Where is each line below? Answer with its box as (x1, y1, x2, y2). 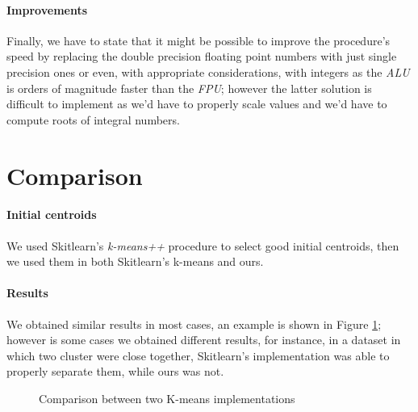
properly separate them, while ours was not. (6, 363, 224, 380)
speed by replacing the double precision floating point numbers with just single (6, 48, 397, 65)
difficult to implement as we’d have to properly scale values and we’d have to (6, 95, 387, 112)
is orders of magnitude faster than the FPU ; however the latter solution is (6, 79, 372, 96)
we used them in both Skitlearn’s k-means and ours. (6, 253, 264, 270)
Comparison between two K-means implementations (39, 389, 295, 406)
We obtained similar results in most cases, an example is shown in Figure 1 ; (6, 315, 382, 332)
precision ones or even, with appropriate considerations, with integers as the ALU (6, 63, 410, 80)
